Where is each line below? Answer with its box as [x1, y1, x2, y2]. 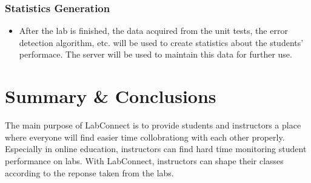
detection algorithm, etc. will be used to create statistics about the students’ [19, 36, 304, 48]
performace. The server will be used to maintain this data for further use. [19, 48, 292, 61]
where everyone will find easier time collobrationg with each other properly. [5, 130, 285, 143]
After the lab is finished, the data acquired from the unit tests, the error [19, 24, 288, 37]
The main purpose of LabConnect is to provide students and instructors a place [5, 119, 301, 131]
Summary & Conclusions [5, 84, 216, 108]
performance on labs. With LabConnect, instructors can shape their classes [5, 154, 284, 167]
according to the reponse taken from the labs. [5, 166, 174, 179]
